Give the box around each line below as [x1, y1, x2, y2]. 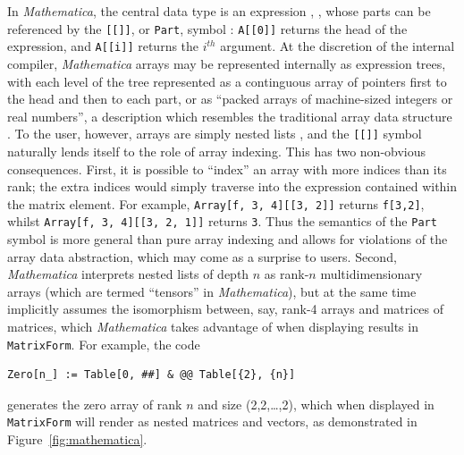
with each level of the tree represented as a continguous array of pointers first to [7, 72, 447, 90]
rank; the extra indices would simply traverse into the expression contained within [7, 177, 458, 196]
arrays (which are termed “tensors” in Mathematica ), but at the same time [7, 282, 417, 300]
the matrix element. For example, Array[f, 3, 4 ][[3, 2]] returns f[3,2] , [7, 194, 425, 213]
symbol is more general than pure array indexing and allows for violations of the [7, 230, 448, 249]
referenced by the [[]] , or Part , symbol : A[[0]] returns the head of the [7, 19, 408, 38]
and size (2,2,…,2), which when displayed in [198, 394, 434, 413]
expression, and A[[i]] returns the [7, 37, 199, 55]
